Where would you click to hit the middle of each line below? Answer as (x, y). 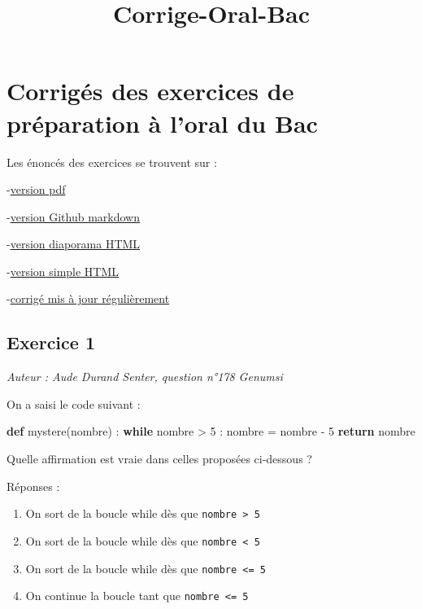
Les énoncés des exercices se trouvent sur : (112, 162)
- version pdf (36, 189)
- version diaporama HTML (74, 244)
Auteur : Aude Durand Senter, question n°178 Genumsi (145, 377)
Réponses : (33, 486)
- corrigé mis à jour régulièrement (88, 298)
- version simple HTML (63, 271)
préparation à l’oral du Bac (162, 123)
